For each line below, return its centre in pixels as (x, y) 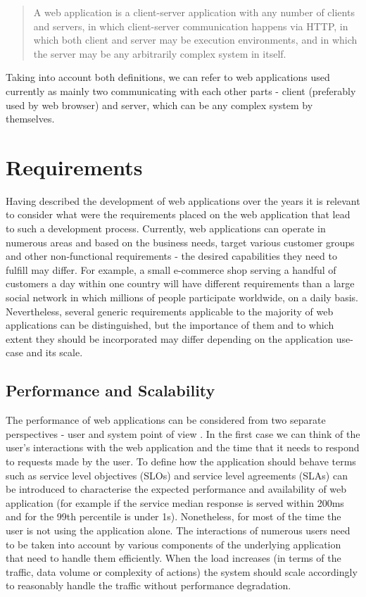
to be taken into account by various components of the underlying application (173, 544)
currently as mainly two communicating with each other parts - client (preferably (181, 90)
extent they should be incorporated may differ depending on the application (169, 338)
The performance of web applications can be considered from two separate (166, 420)
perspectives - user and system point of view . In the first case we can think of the (183, 433)
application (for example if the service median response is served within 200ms (175, 502)
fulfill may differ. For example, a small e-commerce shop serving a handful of (171, 269)
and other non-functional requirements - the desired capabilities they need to (171, 256)
